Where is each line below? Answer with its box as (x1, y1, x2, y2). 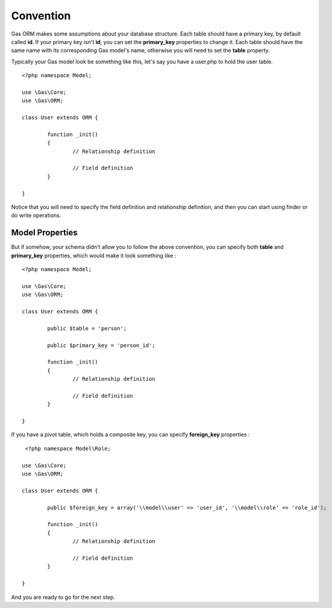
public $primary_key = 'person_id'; (47, 342, 156, 349)
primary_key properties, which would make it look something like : (11, 252, 177, 259)
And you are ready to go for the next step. (11, 594, 116, 601)
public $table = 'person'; (47, 325, 127, 331)
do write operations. (11, 212, 61, 219)
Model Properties (11, 228, 78, 238)
